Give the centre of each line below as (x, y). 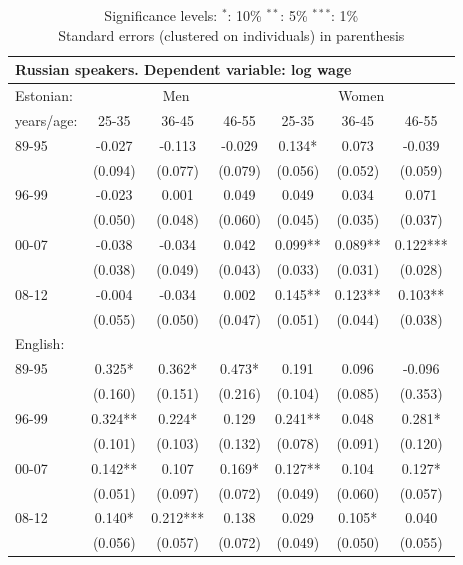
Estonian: (44, 95)
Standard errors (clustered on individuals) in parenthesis (231, 34)
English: (40, 343)
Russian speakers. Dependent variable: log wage (183, 69)
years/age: (46, 119)
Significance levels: (161, 15)
